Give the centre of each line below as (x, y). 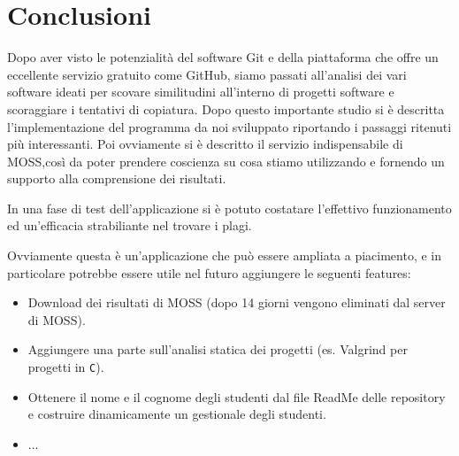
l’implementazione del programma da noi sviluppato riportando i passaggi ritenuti (229, 126)
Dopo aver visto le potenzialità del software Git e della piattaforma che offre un (223, 57)
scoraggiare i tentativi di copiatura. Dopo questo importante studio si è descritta (226, 108)
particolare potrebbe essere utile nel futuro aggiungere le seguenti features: (209, 272)
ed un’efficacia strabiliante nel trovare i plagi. (130, 225)
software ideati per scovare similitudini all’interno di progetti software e (201, 92)
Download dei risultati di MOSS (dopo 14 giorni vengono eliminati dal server (237, 302)
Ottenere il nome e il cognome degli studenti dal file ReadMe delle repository (237, 396)
